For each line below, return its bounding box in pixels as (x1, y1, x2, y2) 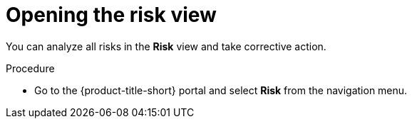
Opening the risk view (6, 3, 217, 27)
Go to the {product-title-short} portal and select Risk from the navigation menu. (34, 84, 408, 96)
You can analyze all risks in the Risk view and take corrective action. (6, 40, 326, 52)
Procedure (6, 62, 55, 74)
